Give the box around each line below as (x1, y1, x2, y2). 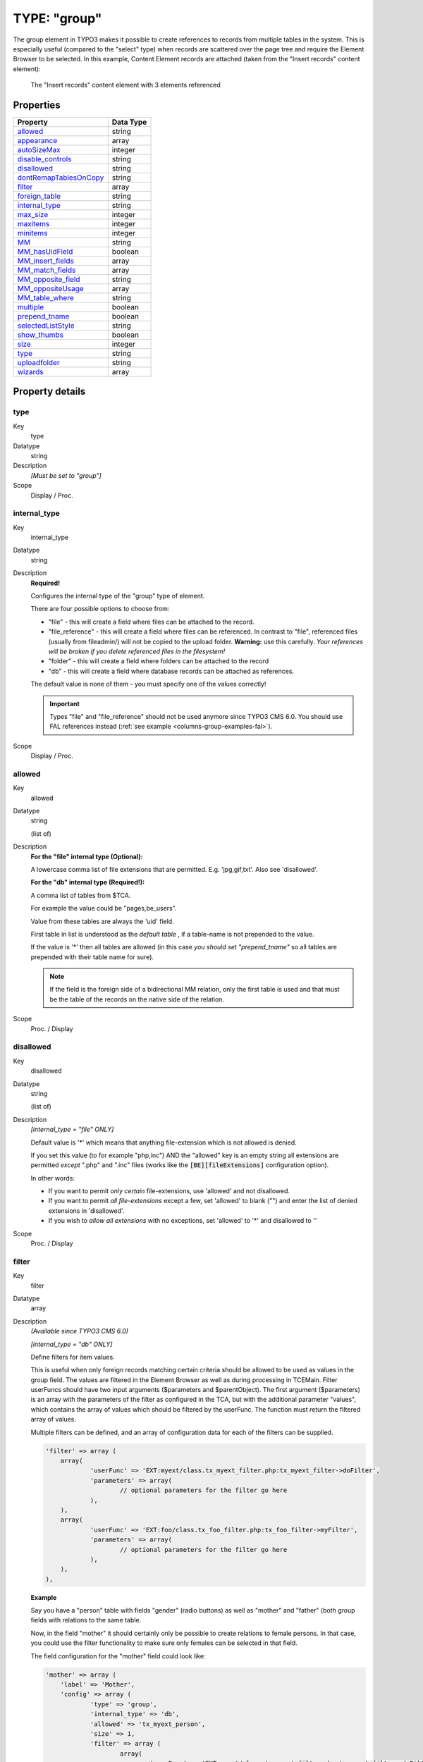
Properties (13, 99, 61, 111)
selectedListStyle (17, 321, 75, 331)
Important (49, 699, 80, 708)
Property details (13, 386, 86, 398)
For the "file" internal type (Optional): (30, 852, 144, 861)
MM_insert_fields (17, 256, 74, 266)
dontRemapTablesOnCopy (17, 173, 104, 183)
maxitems (17, 219, 50, 229)
